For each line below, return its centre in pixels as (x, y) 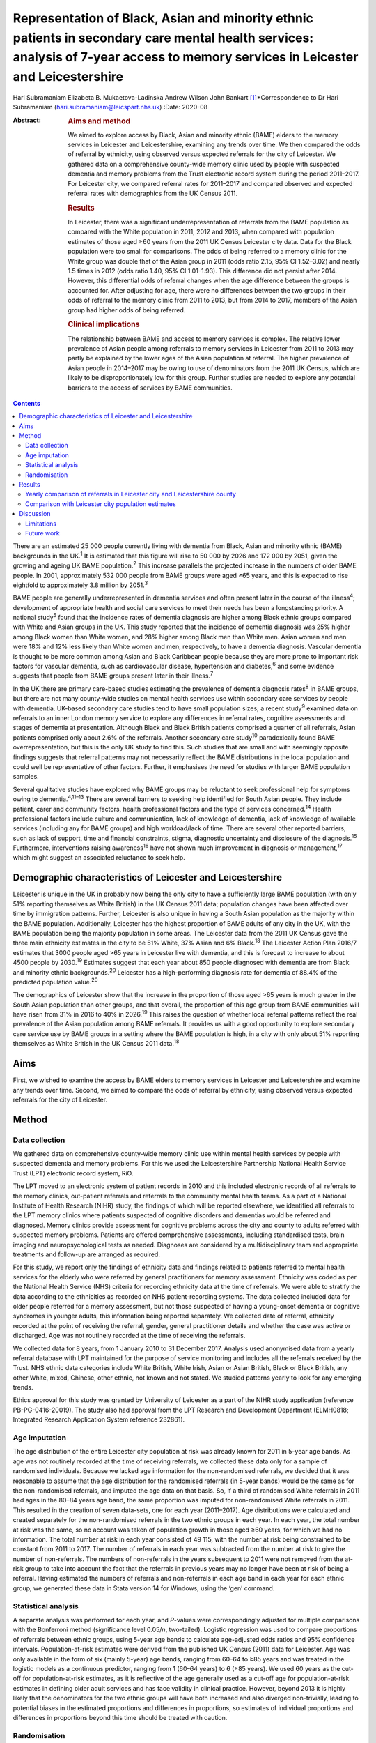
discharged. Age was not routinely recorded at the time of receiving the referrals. (129, 1336)
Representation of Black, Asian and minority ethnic (163, 18)
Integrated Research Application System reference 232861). (99, 1419)
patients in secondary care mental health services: (163, 38)
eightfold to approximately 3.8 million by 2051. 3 (80, 584)
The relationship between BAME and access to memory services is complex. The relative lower (204, 339)
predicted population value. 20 (55, 981)
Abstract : (27, 120)
